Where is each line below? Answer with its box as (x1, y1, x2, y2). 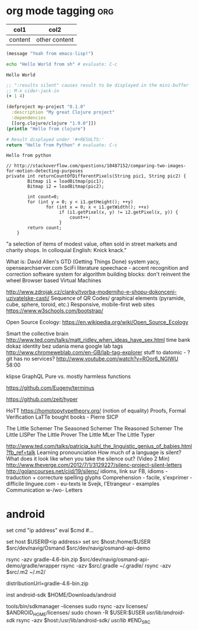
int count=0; (27, 194, 60, 200)
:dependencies (11, 115, 46, 121)
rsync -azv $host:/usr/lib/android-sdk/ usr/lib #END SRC (16, 617, 151, 625)
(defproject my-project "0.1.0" (6, 104, 86, 110)
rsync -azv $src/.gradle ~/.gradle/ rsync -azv (61, 562, 171, 569)
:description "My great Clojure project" (11, 109, 115, 116)
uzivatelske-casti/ (6, 295, 50, 302)
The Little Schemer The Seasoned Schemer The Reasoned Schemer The (6, 425, 183, 432)
